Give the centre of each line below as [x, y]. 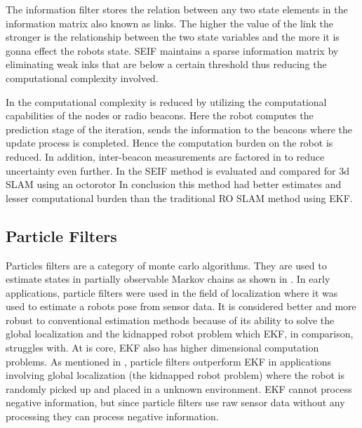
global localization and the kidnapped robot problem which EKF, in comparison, [180, 334]
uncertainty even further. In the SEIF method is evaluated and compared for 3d [177, 170]
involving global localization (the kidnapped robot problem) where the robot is [175, 375]
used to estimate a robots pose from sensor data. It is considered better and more [181, 306]
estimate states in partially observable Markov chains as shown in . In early [168, 279]
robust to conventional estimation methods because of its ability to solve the [170, 320]
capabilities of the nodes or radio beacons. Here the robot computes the [160, 115]
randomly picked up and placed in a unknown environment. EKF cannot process [179, 388]
